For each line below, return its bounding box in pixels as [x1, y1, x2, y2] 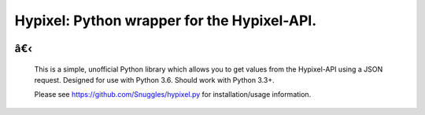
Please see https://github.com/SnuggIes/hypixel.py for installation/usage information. [34, 90, 312, 99]
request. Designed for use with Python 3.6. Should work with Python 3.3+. [34, 75, 275, 84]
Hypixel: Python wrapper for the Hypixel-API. [14, 12, 317, 29]
